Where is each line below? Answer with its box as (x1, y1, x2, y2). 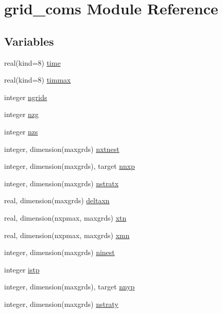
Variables (4, 33, 54, 49)
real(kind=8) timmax (4, 74, 71, 85)
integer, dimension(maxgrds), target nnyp (4, 281, 135, 292)
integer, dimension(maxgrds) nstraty (4, 298, 118, 309)
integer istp (4, 264, 39, 275)
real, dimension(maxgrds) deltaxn (4, 195, 110, 206)
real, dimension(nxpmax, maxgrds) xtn (4, 212, 127, 223)
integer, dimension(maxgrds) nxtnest (4, 143, 119, 154)
